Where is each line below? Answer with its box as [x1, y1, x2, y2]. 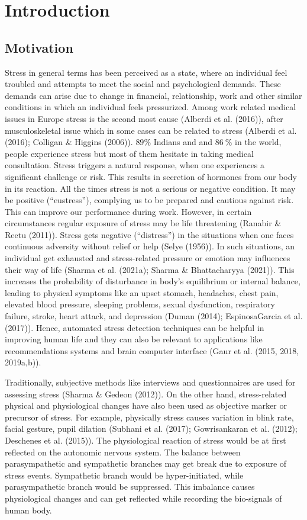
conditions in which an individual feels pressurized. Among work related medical [5, 101, 296, 113]
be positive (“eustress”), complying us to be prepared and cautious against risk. [5, 194, 294, 206]
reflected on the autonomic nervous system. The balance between [5, 445, 241, 458]
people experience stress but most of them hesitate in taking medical [5, 147, 254, 159]
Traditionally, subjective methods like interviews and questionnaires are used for [5, 376, 296, 389]
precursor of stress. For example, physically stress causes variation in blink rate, [5, 410, 294, 423]
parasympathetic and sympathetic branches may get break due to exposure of [5, 457, 287, 470]
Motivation [5, 38, 73, 56]
